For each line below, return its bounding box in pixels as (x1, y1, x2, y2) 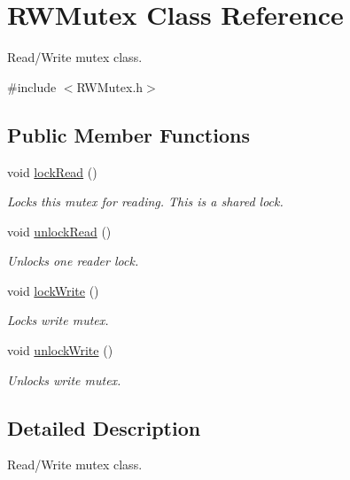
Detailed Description (7, 414, 201, 441)
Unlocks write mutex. (7, 370, 121, 389)
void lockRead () (7, 162, 97, 181)
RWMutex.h (76, 77, 144, 96)
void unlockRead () (7, 221, 112, 240)
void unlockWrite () (7, 341, 113, 360)
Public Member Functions (7, 120, 250, 148)
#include (7, 77, 57, 96)
